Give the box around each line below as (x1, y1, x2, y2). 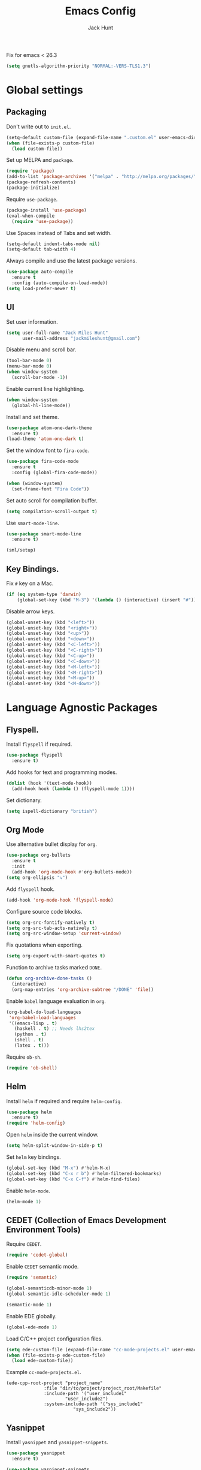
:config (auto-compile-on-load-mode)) (11, 280, 109, 286)
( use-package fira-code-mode (6, 459, 79, 465)
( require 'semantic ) (6, 1275, 58, 1281)
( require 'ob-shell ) (6, 1065, 58, 1071)
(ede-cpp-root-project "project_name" (6, 1380, 103, 1386)
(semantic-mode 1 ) (6, 1302, 52, 1308)
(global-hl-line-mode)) (11, 402, 71, 408)
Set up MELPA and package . (6, 156, 74, 164)
